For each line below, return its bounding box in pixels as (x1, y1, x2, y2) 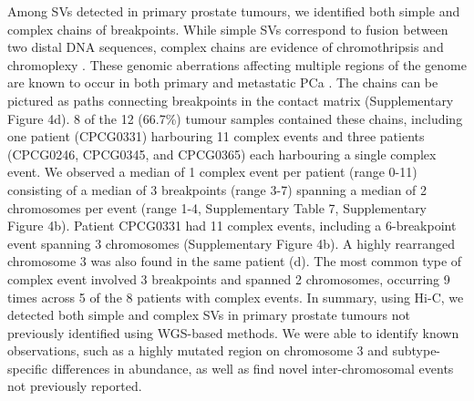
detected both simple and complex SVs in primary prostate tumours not (7, 305, 410, 324)
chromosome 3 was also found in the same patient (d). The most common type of (7, 252, 462, 271)
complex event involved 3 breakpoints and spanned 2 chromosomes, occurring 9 (7, 269, 450, 288)
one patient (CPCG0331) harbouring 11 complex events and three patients (7, 127, 425, 146)
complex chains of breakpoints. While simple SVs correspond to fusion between (7, 19, 448, 38)
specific (7, 358, 48, 377)
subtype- (392, 341, 441, 360)
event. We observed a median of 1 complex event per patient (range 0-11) (7, 162, 417, 181)
